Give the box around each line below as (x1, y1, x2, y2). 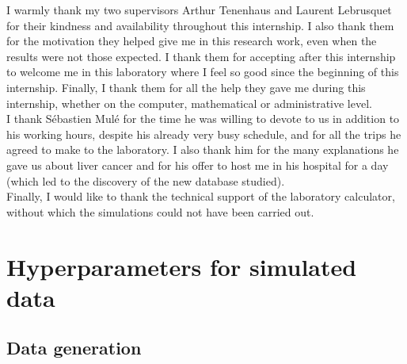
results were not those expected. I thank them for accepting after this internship (6, 48, 396, 64)
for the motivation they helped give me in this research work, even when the (6, 33, 377, 49)
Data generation (6, 335, 142, 360)
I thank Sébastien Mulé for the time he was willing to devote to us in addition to (6, 110, 400, 127)
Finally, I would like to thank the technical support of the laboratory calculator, (6, 188, 395, 205)
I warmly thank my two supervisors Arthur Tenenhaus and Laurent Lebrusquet (6, 2, 392, 17)
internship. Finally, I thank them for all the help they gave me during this (6, 79, 366, 95)
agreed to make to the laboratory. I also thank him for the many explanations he (6, 141, 399, 158)
